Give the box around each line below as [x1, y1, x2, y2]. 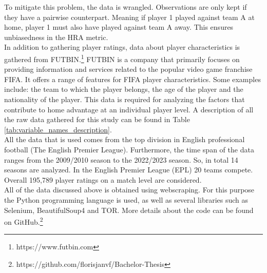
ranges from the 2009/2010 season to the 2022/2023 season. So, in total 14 [4, 154, 238, 165]
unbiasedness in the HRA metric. [4, 31, 108, 42]
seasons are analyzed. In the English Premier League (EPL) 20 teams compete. [4, 164, 253, 175]
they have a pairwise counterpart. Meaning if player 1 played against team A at [4, 11, 255, 22]
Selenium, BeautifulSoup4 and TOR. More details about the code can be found [4, 204, 254, 215]
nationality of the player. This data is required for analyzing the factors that [4, 94, 245, 104]
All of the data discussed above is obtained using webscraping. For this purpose [4, 184, 255, 195]
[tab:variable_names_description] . [4, 124, 112, 134]
